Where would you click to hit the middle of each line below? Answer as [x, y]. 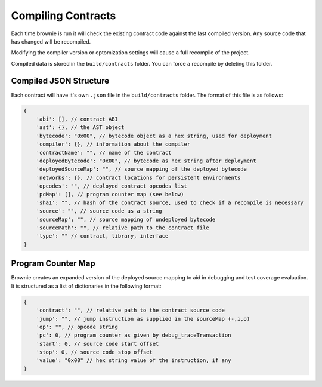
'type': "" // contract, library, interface [102, 236]
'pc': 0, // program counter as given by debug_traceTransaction [134, 335]
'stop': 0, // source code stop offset [95, 352]
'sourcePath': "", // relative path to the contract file [123, 228]
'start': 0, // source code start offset [97, 344]
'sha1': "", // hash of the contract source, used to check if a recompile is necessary [170, 202]
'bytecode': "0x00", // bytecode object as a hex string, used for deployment [154, 136]
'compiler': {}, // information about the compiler [113, 144]
